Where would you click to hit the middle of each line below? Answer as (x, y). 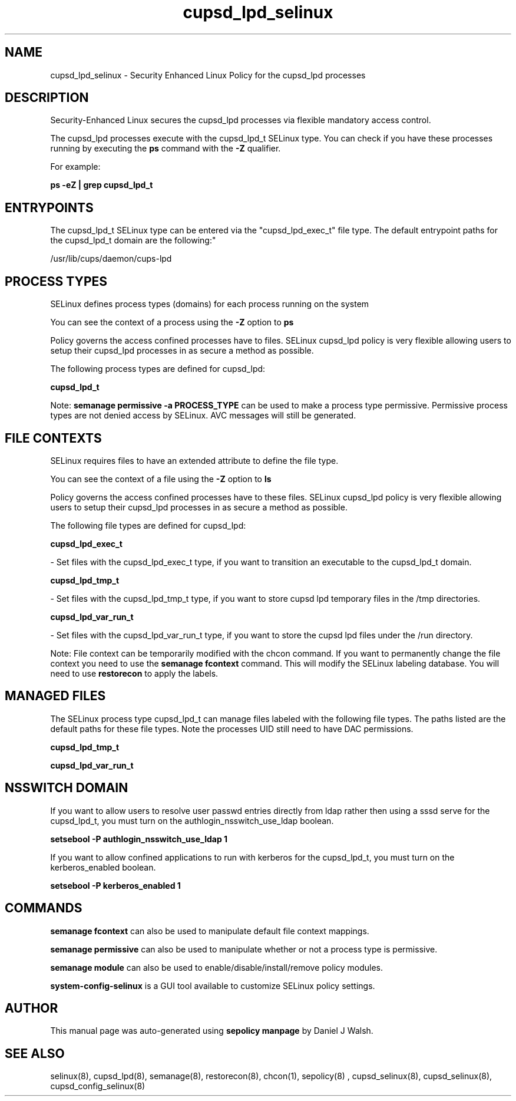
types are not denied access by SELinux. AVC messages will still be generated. (203, 416)
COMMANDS (44, 908)
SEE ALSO (35, 1053)
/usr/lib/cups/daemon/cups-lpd (111, 259)
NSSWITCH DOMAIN (67, 788)
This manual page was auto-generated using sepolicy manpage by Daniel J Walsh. (212, 1031)
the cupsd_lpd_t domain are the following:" (133, 240)
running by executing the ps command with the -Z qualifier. (166, 149)
